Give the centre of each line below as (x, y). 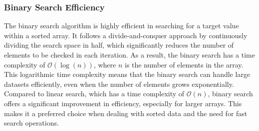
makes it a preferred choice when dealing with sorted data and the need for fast (126, 113)
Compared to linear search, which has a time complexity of (94, 94)
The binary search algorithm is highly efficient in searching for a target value (122, 26)
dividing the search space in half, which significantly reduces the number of (119, 45)
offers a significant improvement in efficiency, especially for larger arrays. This (123, 103)
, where (105, 64)
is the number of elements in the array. (184, 64)
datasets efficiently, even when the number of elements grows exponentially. (119, 84)
